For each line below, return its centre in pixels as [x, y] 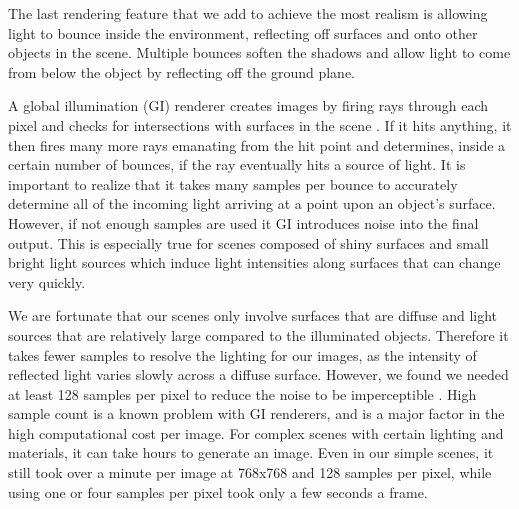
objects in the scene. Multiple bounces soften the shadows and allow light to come [259, 52]
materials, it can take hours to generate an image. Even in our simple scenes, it [251, 452]
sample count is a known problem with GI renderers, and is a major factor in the [256, 413]
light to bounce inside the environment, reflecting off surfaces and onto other [243, 32]
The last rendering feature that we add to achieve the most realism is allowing [248, 13]
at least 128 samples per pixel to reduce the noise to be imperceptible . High [242, 393]
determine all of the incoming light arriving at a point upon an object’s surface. [252, 203]
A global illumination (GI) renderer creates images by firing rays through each [248, 105]
